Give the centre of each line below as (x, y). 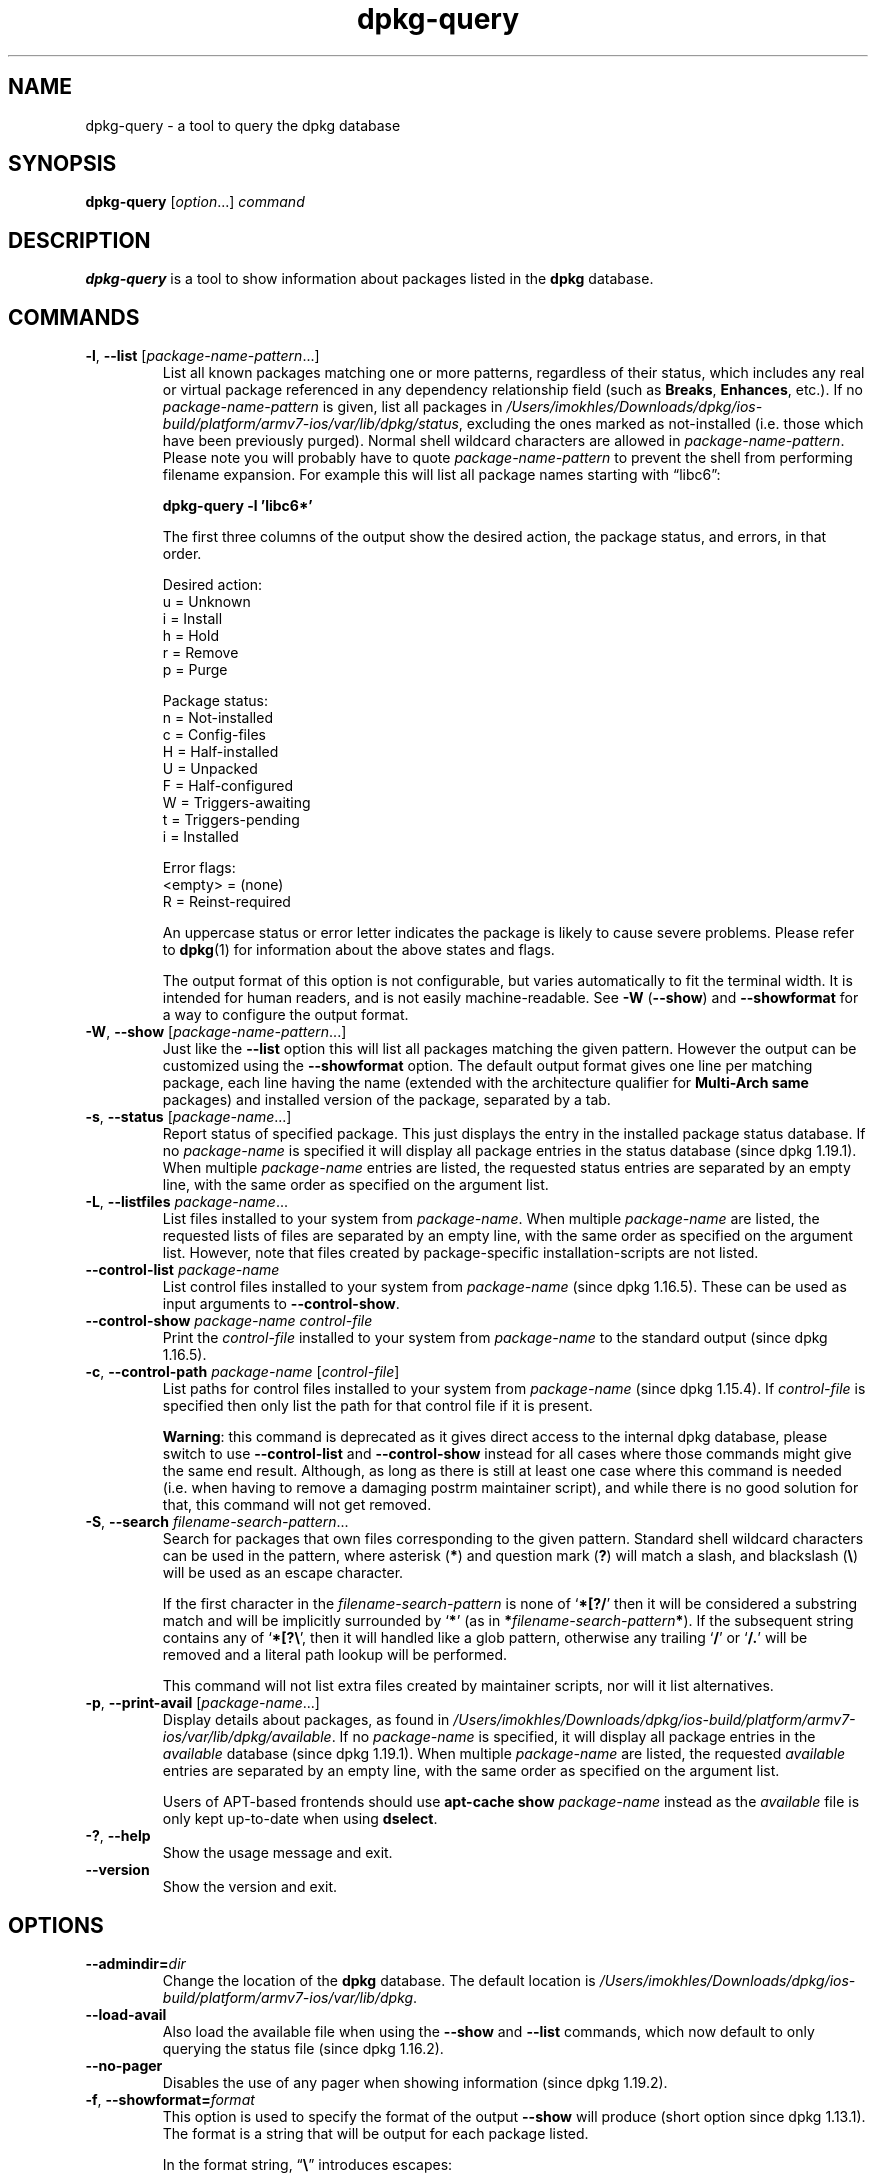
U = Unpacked (210, 769)
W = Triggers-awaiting (236, 803)
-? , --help (118, 1836)
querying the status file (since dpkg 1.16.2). (303, 2048)
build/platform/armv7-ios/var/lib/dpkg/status (310, 424)
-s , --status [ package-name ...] (188, 1117)
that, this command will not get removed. (297, 1505)
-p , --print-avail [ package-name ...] (202, 1703)
